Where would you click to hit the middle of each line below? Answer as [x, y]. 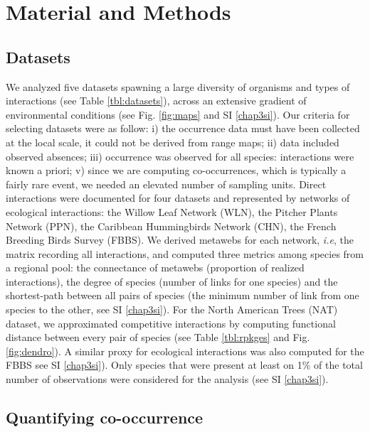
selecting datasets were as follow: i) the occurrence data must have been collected [183, 128]
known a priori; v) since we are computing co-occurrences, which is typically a [176, 170]
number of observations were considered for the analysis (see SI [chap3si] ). [167, 379]
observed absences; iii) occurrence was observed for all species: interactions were [180, 156]
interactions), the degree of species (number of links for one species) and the [172, 281]
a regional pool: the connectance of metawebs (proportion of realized [155, 268]
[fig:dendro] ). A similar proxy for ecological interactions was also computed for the [185, 351]
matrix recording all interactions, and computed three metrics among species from [185, 253]
